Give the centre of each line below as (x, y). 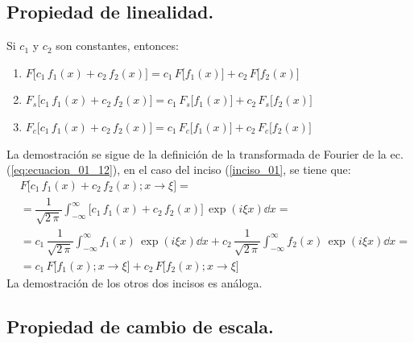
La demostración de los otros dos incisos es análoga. (135, 282)
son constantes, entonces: (117, 45)
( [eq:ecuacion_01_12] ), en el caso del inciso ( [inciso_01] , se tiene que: (179, 169)
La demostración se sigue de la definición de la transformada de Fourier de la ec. (205, 153)
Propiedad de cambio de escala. (140, 326)
